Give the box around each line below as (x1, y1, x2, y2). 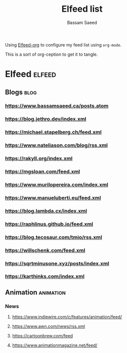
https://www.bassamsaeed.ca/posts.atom (5, 103, 109, 110)
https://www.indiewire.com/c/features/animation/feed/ (12, 314, 122, 320)
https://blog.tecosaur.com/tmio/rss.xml (5, 234, 103, 241)
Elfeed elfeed (5, 68, 56, 80)
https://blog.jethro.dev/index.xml (5, 116, 86, 123)
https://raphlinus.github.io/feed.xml (5, 221, 93, 227)
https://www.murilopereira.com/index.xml (5, 181, 108, 188)
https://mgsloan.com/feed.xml (5, 168, 81, 175)
